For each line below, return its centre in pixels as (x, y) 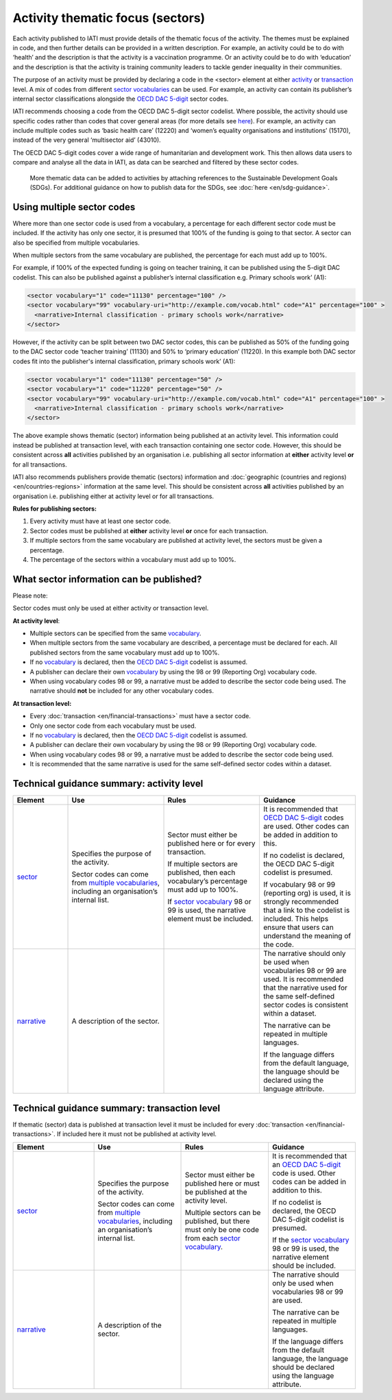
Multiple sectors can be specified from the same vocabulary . (115, 633)
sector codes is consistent (306, 1005)
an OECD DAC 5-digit (306, 1165)
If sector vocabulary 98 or (209, 902)
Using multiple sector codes (74, 207)
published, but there (218, 1221)
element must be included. (210, 919)
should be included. (304, 1266)
